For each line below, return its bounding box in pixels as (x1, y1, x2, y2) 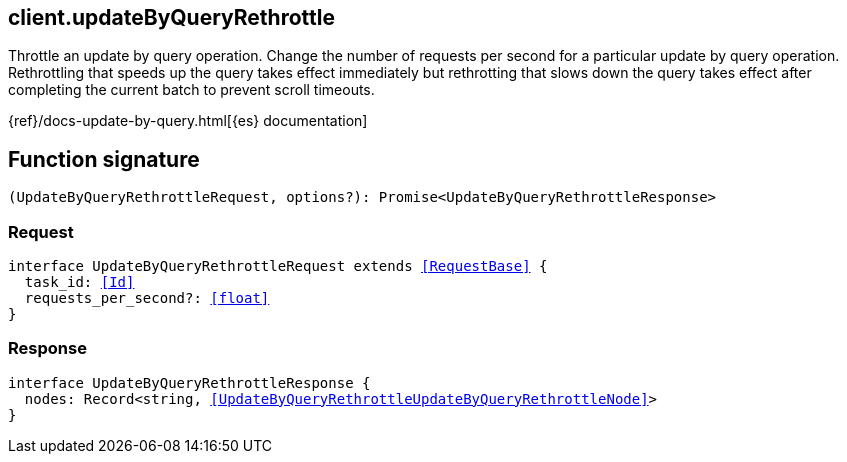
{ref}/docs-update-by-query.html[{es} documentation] (8, 112, 368, 130)
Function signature (8, 146, 200, 172)
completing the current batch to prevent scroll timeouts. (8, 81, 375, 99)
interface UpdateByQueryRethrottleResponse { (8, 374, 371, 391)
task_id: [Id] (24, 274, 135, 291)
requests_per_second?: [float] (24, 290, 270, 307)
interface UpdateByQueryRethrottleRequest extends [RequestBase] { (8, 258, 548, 275)
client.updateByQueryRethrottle (8, 5, 335, 30)
